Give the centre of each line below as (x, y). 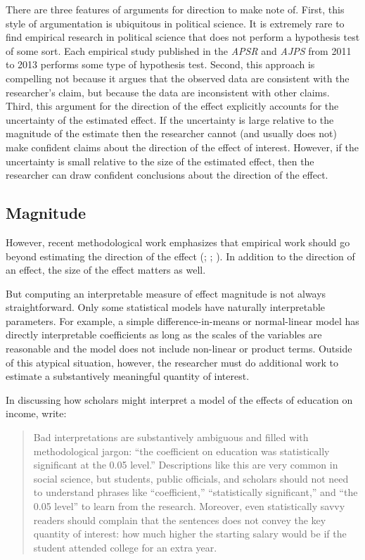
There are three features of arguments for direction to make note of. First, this (175, 9)
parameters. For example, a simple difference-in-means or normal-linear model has (182, 320)
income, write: (36, 413)
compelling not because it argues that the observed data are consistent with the (178, 78)
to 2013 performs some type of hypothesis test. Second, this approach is (160, 64)
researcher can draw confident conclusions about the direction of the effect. (167, 175)
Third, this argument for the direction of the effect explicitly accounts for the (172, 106)
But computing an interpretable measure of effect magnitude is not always (166, 293)
